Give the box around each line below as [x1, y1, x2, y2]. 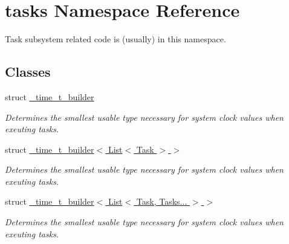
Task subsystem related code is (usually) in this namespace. [5, 33, 226, 45]
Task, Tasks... [136, 195, 187, 208]
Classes [5, 62, 51, 81]
